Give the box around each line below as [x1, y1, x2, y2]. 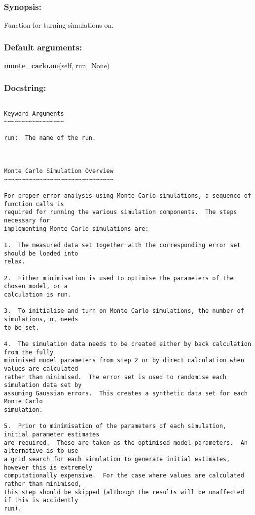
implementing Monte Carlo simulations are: [4, 225, 149, 232]
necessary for [4, 217, 50, 224]
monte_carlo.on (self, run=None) [4, 60, 110, 71]
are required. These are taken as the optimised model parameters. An [4, 439, 248, 446]
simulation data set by [4, 382, 82, 389]
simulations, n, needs [4, 315, 78, 323]
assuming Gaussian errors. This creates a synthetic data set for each [4, 389, 248, 397]
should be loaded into [4, 250, 78, 257]
